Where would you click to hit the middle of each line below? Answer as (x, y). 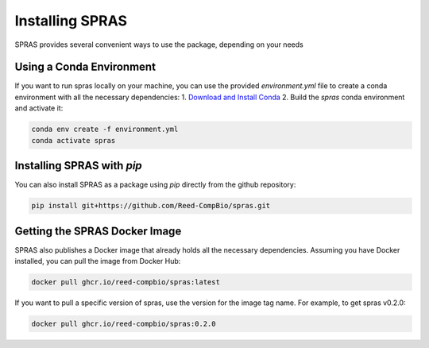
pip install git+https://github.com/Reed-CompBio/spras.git (151, 206)
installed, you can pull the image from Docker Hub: (98, 261)
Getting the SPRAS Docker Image (98, 231)
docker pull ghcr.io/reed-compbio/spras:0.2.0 (124, 323)
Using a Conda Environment (85, 67)
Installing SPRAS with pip (78, 166)
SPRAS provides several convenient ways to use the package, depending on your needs (159, 44)
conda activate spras (73, 140)
